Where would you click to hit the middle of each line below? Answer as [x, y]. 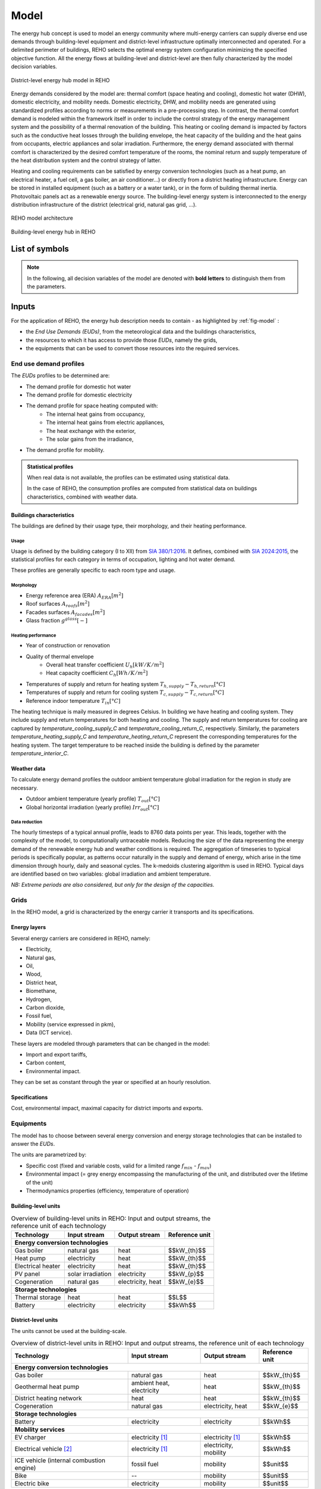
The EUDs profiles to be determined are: [60, 376]
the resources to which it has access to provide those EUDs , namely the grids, [122, 340]
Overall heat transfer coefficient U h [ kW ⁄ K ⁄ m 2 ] [105, 665]
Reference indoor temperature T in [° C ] [73, 701]
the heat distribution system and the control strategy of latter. [86, 160]
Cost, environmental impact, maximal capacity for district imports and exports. [107, 1108]
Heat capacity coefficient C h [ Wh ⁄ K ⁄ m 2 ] [97, 674]
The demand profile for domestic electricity [79, 395]
